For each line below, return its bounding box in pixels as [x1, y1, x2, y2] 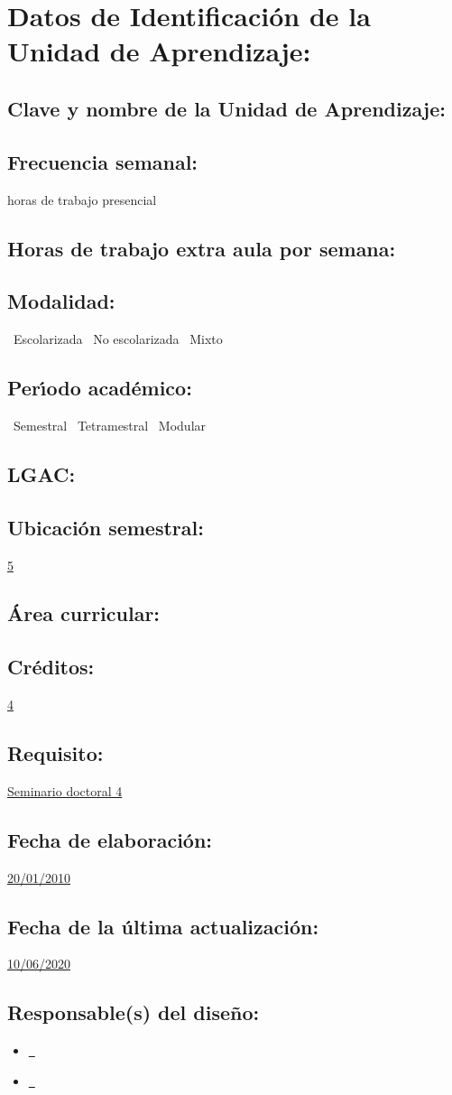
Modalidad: [7, 287, 115, 315]
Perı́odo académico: [7, 374, 192, 402]
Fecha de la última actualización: [7, 912, 319, 940]
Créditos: [7, 653, 95, 681]
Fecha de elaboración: [7, 825, 213, 853]
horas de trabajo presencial [7, 190, 157, 209]
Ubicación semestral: [7, 513, 204, 541]
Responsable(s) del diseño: [7, 998, 260, 1026]
